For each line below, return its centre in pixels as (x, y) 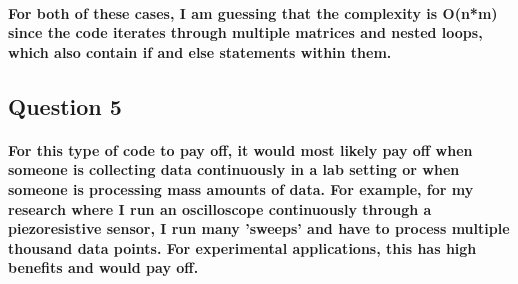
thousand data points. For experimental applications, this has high (242, 247)
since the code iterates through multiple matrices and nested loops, (245, 32)
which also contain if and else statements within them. (200, 51)
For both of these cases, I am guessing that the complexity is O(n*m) (253, 12)
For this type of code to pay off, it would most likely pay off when (240, 149)
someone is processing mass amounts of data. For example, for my (241, 188)
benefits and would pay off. (103, 267)
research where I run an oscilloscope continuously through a (220, 208)
